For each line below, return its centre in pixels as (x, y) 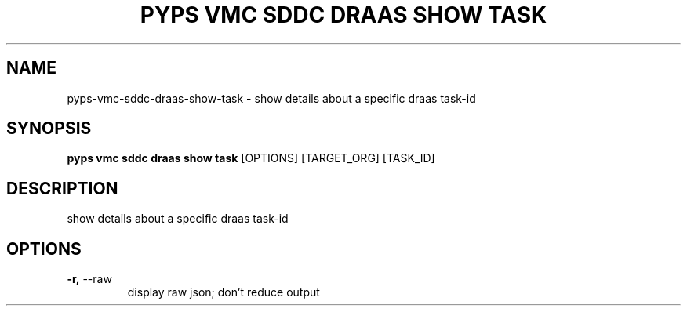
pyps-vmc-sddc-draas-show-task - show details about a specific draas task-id (271, 98)
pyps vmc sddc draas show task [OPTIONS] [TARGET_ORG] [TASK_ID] (251, 158)
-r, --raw (89, 279)
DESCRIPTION (62, 188)
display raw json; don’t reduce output (224, 292)
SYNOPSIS (49, 129)
